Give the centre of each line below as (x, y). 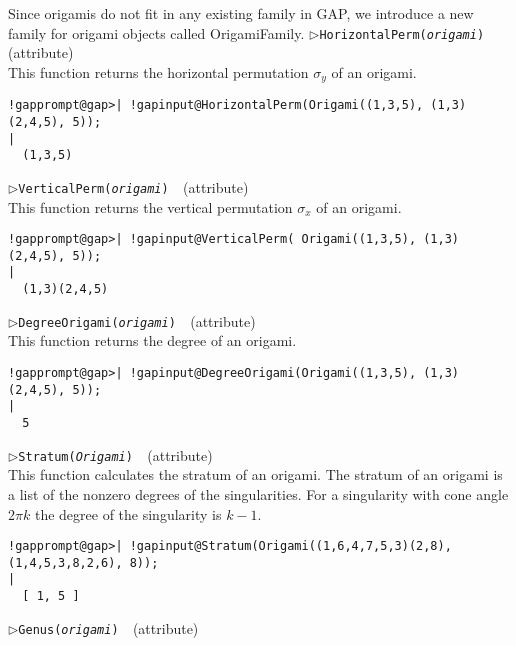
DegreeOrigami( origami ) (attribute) (137, 320)
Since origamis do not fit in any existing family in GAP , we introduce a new (241, 13)
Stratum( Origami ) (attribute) (115, 454)
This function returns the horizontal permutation (158, 71)
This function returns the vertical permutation (150, 206)
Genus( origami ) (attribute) (108, 627)
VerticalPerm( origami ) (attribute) (133, 186)
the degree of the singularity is (128, 513)
